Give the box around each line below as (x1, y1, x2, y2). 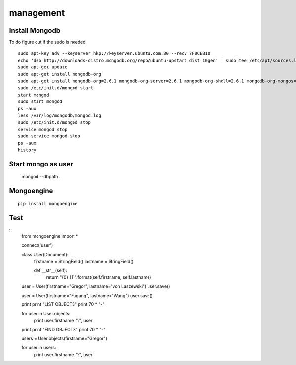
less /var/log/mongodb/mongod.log (18, 112, 101, 118)
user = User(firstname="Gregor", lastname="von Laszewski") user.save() (21, 283, 170, 289)
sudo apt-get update (18, 65, 68, 70)
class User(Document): (21, 251, 69, 257)
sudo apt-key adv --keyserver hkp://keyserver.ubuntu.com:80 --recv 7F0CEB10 (18, 51, 211, 56)
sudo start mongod (18, 99, 63, 104)
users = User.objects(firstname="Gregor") (21, 335, 108, 341)
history (18, 147, 37, 153)
